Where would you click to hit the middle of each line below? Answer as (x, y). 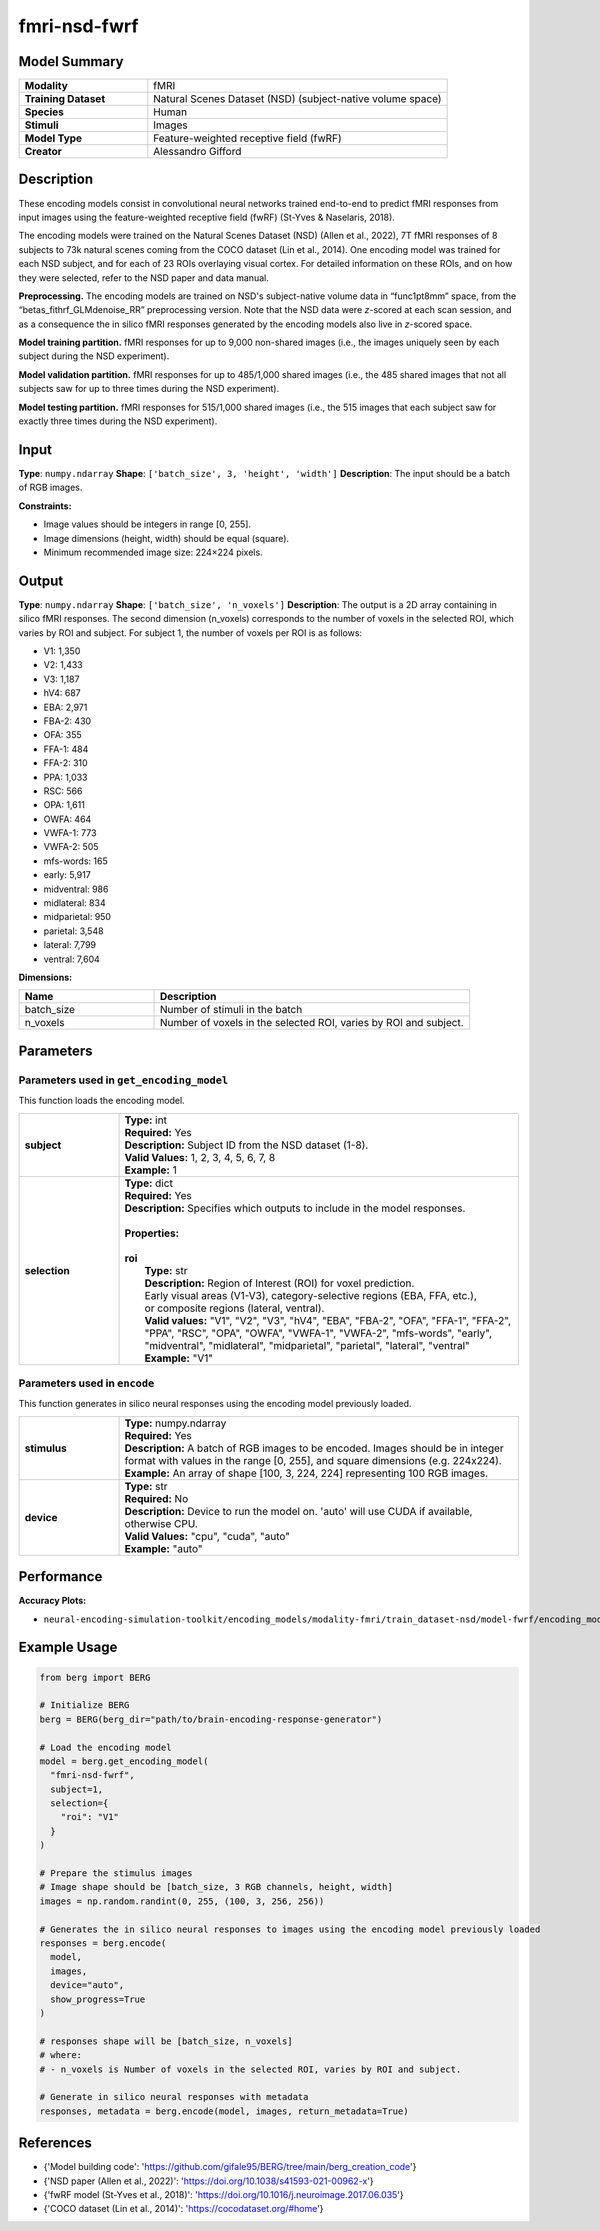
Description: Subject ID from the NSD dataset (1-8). (246, 1145)
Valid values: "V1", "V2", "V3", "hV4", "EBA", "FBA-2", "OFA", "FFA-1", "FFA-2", (328, 1320)
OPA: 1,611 (64, 805)
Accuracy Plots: (52, 1601)
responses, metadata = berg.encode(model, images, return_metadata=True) (224, 2111)
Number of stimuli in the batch (231, 1010)
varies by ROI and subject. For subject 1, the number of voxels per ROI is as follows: (190, 632)
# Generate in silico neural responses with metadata (174, 2097)
